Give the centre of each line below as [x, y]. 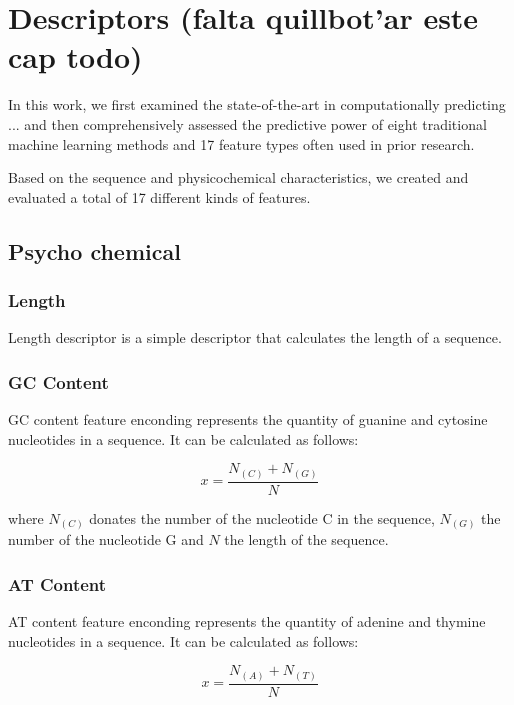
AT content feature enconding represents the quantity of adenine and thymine [247, 621]
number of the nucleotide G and [106, 539]
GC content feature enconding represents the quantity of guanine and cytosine [248, 419]
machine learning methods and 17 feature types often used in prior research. [241, 143]
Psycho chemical [94, 250]
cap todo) [75, 56]
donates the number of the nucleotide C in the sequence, [262, 517]
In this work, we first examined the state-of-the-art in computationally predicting [257, 104]
